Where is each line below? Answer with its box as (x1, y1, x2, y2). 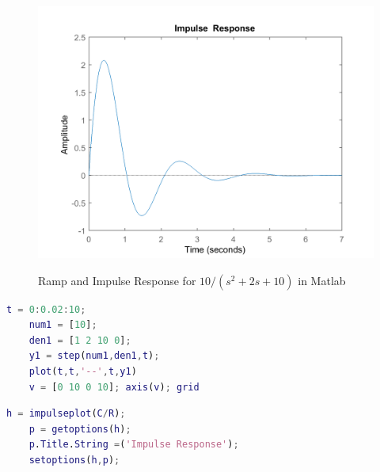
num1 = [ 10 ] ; (28, 319, 97, 331)
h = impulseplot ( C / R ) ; (6, 408, 126, 420)
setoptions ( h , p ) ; (28, 454, 120, 466)
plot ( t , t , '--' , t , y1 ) (28, 365, 137, 377)
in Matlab (298, 272, 346, 288)
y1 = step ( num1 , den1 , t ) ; (28, 350, 160, 362)
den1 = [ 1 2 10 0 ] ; (28, 334, 131, 346)
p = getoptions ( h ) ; (28, 423, 131, 435)
